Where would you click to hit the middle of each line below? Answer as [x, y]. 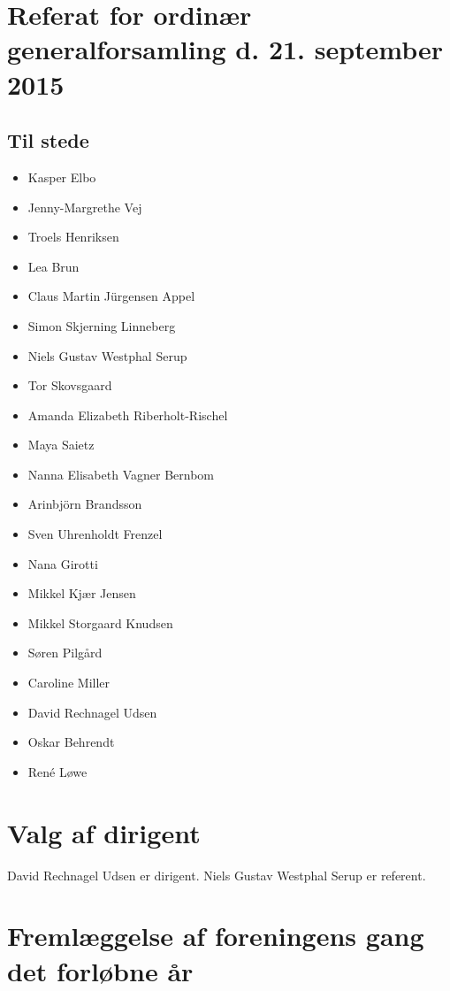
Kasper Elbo [62, 177]
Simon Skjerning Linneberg [102, 325]
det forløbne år [100, 970]
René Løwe [57, 771]
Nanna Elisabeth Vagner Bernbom [121, 474]
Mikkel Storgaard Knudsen [100, 622]
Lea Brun [53, 266]
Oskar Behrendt [71, 742]
